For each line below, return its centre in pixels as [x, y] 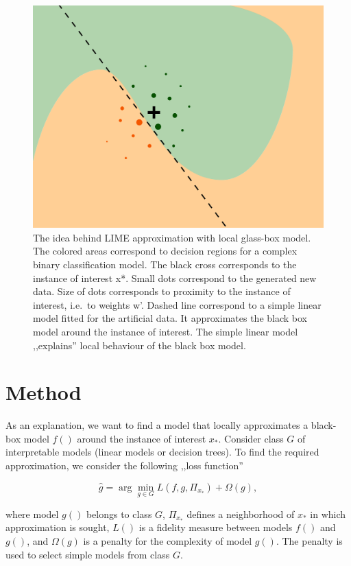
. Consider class [251, 438]
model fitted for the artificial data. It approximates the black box [170, 318]
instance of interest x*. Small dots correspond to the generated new [175, 278]
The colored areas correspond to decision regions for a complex [165, 251]
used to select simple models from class [88, 554]
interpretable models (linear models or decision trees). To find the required [162, 452]
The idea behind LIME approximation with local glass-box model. [172, 237]
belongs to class [119, 514]
